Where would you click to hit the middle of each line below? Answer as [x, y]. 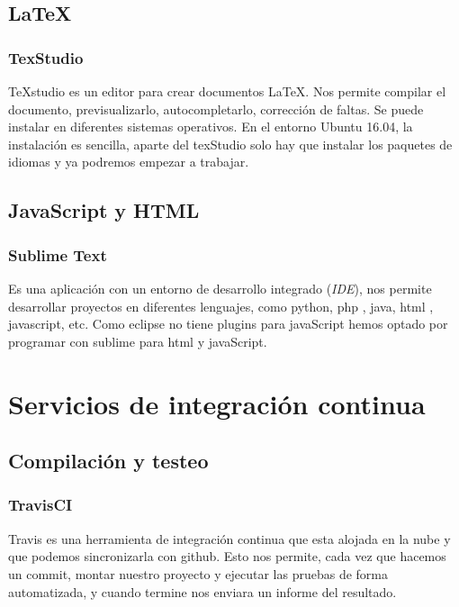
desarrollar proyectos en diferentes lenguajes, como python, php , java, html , [221, 306]
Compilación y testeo [108, 461]
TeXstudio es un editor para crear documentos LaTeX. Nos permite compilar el [227, 91]
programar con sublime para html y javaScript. [138, 341]
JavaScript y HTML [104, 210]
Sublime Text [58, 254]
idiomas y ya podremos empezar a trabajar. [129, 162]
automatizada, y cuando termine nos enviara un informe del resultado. [202, 591]
